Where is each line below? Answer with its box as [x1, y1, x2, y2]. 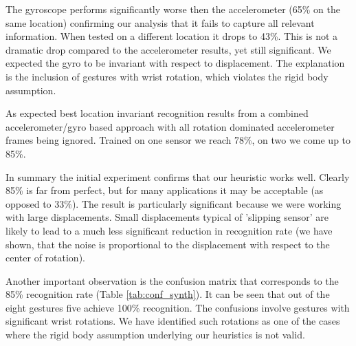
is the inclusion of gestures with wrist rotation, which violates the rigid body [5, 69, 329, 83]
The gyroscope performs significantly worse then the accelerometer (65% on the [5, 2, 340, 16]
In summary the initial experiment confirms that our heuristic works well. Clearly [5, 169, 350, 184]
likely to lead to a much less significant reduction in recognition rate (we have [5, 223, 333, 237]
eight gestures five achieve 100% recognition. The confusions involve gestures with [5, 300, 350, 314]
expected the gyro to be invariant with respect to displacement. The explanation [5, 56, 345, 70]
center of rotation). [5, 250, 85, 265]
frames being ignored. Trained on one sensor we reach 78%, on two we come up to [5, 133, 351, 147]
